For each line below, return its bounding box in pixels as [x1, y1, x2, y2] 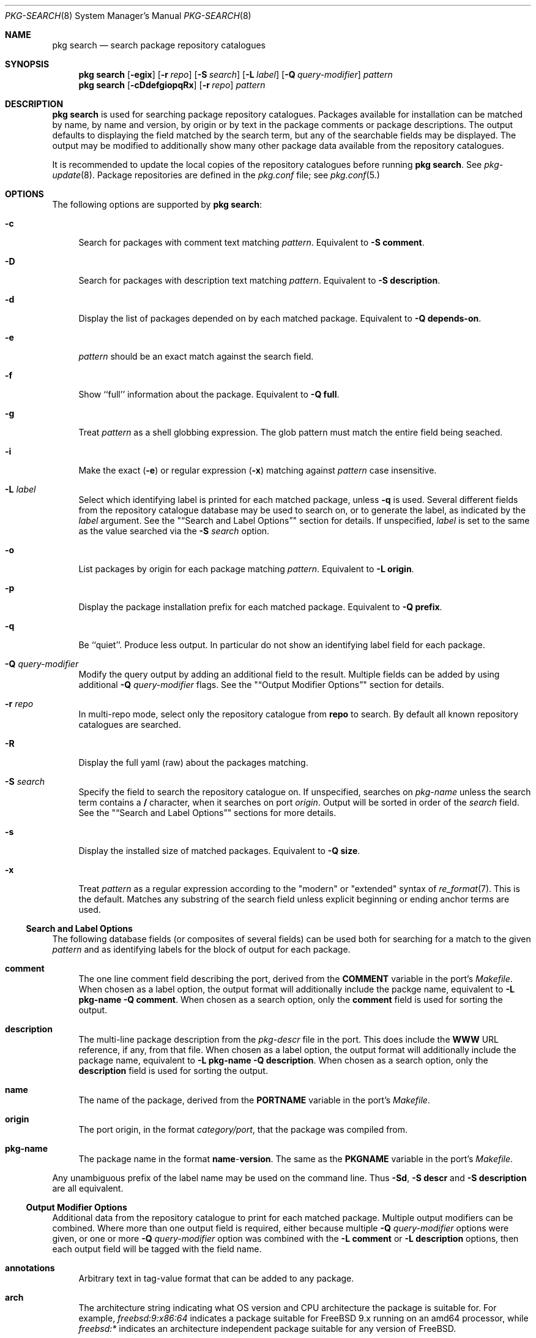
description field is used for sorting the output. [78, 1065, 268, 1076]
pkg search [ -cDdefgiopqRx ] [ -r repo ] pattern [78, 80, 266, 90]
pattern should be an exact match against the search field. [78, 351, 314, 361]
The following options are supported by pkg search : [52, 199, 262, 210]
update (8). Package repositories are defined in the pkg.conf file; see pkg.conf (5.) [52, 170, 380, 180]
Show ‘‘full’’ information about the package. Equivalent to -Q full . [78, 389, 340, 399]
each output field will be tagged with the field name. [52, 1244, 262, 1254]
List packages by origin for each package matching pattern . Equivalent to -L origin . [78, 564, 414, 574]
